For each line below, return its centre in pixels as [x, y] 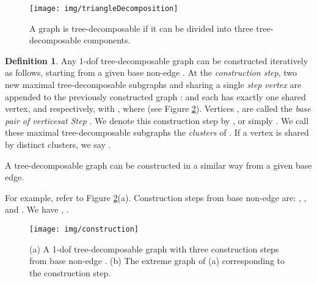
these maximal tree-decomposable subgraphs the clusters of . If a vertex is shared [157, 132]
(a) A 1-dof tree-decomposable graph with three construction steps [154, 248]
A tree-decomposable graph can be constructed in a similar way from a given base [158, 165]
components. [107, 40]
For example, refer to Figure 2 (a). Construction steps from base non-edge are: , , [156, 197]
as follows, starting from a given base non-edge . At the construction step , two [151, 72]
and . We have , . [37, 209]
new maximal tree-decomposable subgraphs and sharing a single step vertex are [153, 85]
